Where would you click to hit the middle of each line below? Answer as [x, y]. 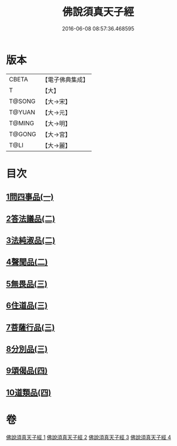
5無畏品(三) [27, 284]
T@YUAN [22, 112]
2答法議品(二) [31, 219]
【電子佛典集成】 [65, 80]
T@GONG [22, 134]
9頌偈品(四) [27, 371]
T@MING [22, 123]
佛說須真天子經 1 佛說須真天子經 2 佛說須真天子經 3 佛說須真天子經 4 [88, 437]
